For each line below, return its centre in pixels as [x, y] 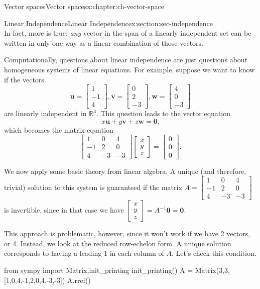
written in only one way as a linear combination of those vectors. [104, 42]
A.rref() [79, 280]
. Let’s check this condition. [214, 253]
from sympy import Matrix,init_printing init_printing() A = [99, 270]
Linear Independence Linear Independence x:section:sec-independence [108, 23]
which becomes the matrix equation [59, 129]
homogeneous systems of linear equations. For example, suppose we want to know [129, 69]
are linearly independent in [45, 113]
